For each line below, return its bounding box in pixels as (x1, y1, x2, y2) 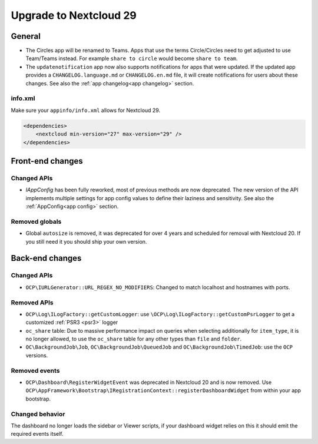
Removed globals (11, 217, 62, 226)
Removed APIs (11, 298, 54, 306)
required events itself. (11, 430, 64, 438)
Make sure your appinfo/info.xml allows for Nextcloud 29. (11, 107, 161, 114)
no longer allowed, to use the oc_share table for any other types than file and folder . (25, 336, 242, 343)
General (11, 31, 41, 41)
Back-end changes (11, 253, 82, 263)
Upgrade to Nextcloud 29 (11, 9, 137, 22)
